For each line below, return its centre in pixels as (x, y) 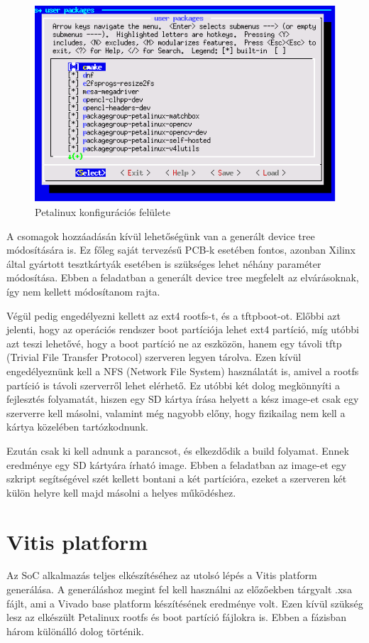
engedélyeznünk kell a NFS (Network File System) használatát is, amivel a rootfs (183, 371)
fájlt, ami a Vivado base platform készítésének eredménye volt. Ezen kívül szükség (185, 603)
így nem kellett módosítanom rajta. (83, 292)
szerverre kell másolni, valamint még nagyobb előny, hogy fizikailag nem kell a (176, 412)
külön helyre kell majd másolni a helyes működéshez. (121, 492)
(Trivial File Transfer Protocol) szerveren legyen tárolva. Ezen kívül (154, 357)
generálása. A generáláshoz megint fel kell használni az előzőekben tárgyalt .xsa (179, 589)
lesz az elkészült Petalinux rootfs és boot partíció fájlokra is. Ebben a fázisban (176, 617)
